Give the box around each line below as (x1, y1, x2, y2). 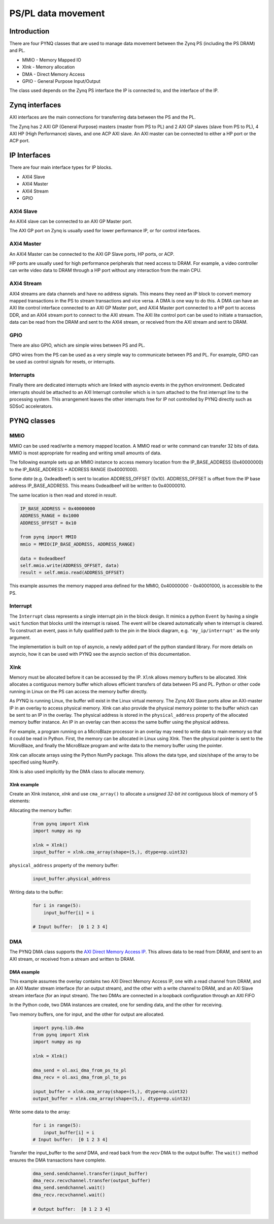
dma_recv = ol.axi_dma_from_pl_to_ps (32, 1075, 127, 1080)
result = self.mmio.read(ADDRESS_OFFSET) (20, 570, 125, 575)
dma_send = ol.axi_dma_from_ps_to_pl (32, 1067, 127, 1073)
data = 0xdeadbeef (20, 556, 66, 561)
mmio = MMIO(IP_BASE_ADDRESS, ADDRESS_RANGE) (20, 541, 135, 547)
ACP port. (9, 138, 30, 144)
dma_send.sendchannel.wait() (32, 1185, 106, 1190)
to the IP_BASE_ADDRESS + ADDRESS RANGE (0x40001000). (9, 466, 139, 472)
